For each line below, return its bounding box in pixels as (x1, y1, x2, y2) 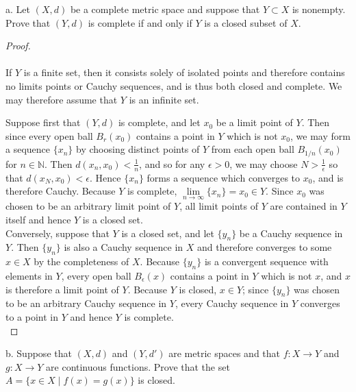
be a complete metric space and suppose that (70, 2, 260, 16)
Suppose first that (5, 115, 81, 130)
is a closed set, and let (121, 225, 214, 240)
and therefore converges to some (197, 240, 332, 254)
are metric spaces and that (168, 346, 281, 360)
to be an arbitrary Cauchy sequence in (5, 296, 167, 310)
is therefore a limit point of (5, 282, 119, 296)
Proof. (5, 38, 31, 53)
